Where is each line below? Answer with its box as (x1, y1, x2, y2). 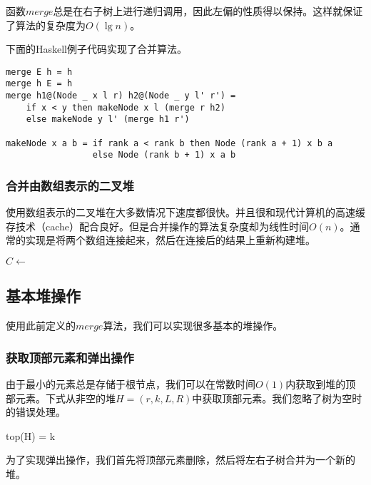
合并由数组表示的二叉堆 (6, 176, 134, 194)
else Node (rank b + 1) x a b (92, 150, 236, 160)
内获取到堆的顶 (285, 377, 356, 392)
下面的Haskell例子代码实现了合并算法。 (6, 41, 188, 56)
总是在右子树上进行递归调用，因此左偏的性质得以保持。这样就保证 (53, 4, 363, 18)
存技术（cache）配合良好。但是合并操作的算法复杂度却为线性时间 (6, 218, 310, 233)
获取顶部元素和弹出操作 (6, 348, 134, 366)
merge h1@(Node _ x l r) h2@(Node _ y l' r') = (6, 91, 236, 101)
